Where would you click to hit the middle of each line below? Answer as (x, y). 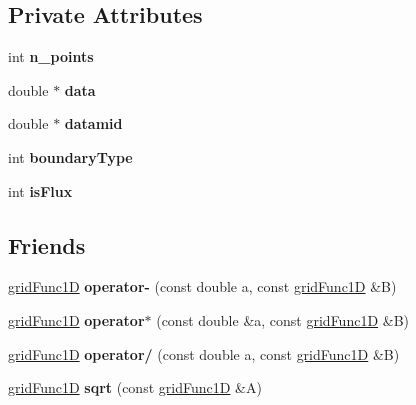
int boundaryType (70, 156)
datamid (93, 123)
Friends (47, 244)
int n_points (51, 56)
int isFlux (40, 190)
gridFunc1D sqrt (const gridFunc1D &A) (135, 387)
